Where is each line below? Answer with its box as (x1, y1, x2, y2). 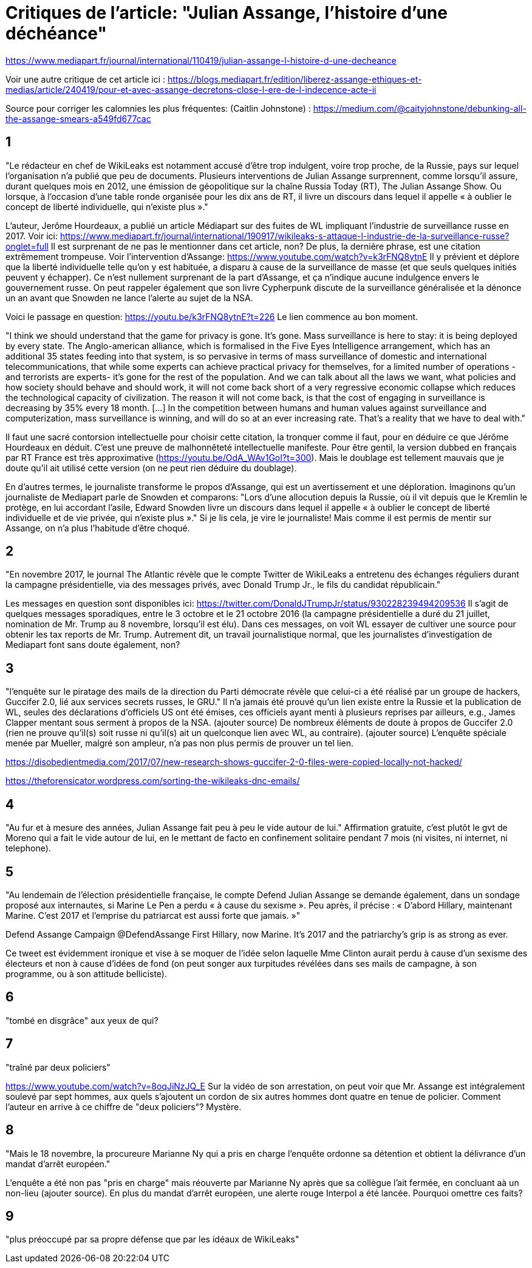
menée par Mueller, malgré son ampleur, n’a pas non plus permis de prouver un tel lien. (5, 738, 354, 749)
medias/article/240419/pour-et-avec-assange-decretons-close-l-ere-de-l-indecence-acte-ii (5, 84, 377, 95)
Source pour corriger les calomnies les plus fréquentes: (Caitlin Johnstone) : (5, 103, 311, 114)
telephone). (5, 843, 51, 854)
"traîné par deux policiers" (5, 1062, 111, 1072)
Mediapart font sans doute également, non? (5, 639, 180, 650)
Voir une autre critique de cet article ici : (5, 73, 166, 84)
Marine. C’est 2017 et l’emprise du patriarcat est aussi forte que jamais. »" (5, 910, 301, 921)
